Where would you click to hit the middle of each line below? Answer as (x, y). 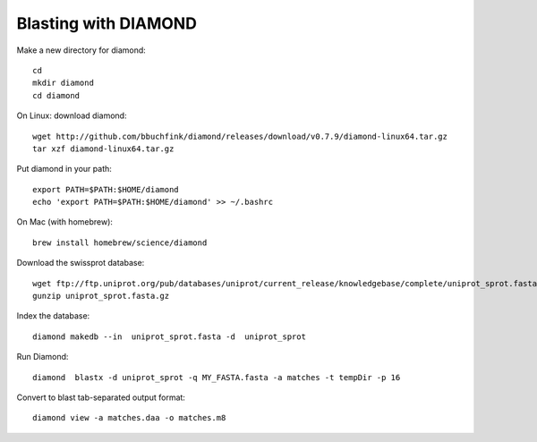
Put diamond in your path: (64, 169)
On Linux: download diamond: (72, 115)
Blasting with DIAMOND (107, 23)
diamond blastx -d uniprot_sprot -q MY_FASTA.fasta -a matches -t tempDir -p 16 (217, 377)
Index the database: (53, 316)
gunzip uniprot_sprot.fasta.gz (101, 296)
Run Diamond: (43, 357)
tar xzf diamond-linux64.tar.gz (103, 149)
